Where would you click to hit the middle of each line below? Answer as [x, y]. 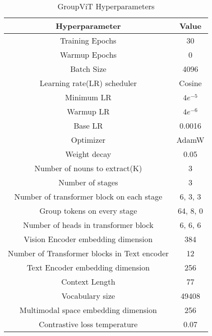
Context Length [88, 281]
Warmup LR [88, 111]
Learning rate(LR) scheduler [88, 83]
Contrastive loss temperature [88, 324]
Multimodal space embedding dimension [88, 310]
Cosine [190, 83]
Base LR [88, 125]
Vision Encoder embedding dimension [88, 239]
